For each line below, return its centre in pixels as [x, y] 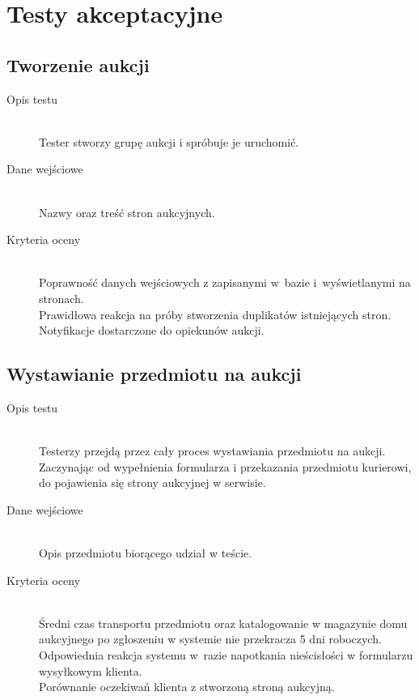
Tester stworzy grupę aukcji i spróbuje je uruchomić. [169, 141]
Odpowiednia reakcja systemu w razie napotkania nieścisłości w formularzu [226, 655]
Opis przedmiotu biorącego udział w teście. [146, 553]
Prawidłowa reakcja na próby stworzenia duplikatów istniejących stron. [215, 314]
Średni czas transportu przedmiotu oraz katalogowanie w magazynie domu [223, 623]
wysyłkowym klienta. [91, 670]
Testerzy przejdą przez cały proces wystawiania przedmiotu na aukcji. [212, 451]
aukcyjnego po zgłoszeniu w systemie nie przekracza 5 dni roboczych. [210, 639]
